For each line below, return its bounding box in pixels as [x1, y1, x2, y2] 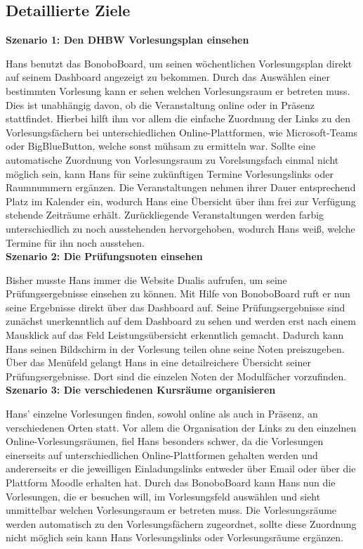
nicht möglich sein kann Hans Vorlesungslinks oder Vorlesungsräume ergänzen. [6, 530, 344, 545]
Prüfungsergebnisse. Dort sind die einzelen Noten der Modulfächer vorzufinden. [6, 368, 347, 383]
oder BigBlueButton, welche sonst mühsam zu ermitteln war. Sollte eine [6, 138, 316, 153]
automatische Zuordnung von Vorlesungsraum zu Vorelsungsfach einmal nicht [6, 152, 339, 167]
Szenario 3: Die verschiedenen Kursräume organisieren [6, 382, 276, 397]
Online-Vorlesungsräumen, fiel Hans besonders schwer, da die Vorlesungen [6, 434, 324, 448]
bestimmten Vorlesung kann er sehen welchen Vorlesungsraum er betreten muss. [6, 83, 350, 98]
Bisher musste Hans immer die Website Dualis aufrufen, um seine [6, 272, 287, 287]
